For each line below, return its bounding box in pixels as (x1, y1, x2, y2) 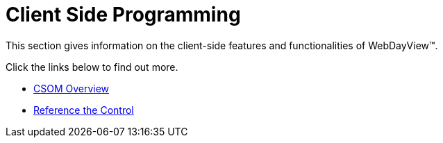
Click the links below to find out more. (6, 60, 178, 73)
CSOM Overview (33, 82, 110, 94)
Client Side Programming (6, 3, 241, 26)
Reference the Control (33, 103, 134, 116)
